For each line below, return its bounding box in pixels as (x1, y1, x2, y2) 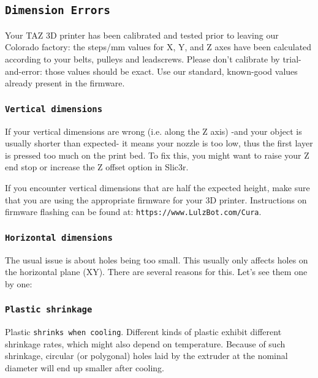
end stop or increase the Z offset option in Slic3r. (5, 161, 189, 173)
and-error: (5, 64, 42, 77)
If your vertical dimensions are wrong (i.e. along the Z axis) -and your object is (5, 124, 302, 137)
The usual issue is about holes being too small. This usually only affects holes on (5, 253, 308, 266)
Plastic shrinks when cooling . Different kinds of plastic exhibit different (5, 325, 282, 338)
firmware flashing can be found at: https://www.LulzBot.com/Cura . (5, 205, 262, 218)
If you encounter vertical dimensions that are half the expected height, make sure (5, 181, 310, 194)
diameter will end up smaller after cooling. (5, 361, 164, 374)
